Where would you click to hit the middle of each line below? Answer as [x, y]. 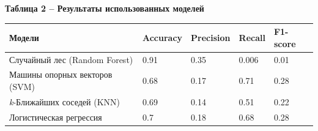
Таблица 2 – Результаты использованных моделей [105, 8]
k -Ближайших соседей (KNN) [65, 101]
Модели [24, 37]
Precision [211, 37]
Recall [252, 37]
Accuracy [163, 37]
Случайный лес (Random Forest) [71, 59]
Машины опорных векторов [61, 74]
